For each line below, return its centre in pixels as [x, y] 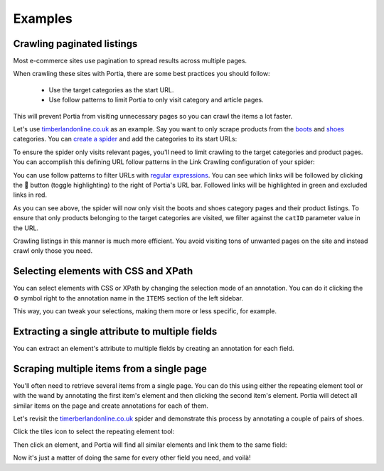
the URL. [26, 228]
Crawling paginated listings [75, 44]
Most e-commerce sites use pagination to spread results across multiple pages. [130, 61]
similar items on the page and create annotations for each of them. [111, 406]
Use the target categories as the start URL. [111, 90]
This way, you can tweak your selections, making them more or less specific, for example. [145, 311]
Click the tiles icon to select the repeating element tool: [94, 432]
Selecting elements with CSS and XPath [103, 271]
